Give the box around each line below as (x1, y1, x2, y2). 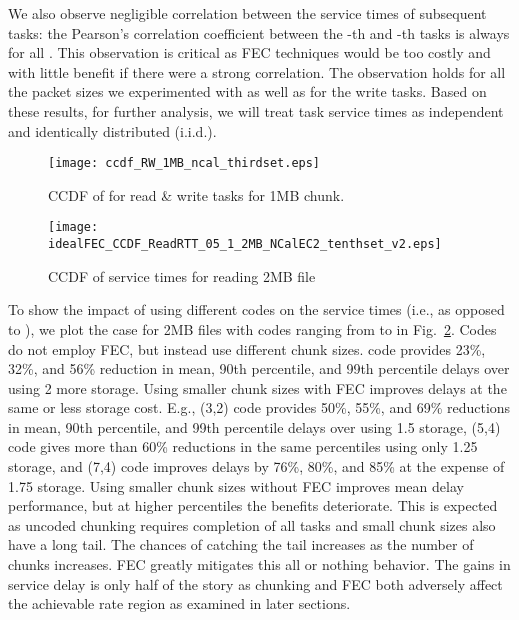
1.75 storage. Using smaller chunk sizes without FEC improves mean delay (8, 475, 464, 496)
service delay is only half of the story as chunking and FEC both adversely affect (8, 573, 503, 594)
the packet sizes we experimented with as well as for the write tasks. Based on (8, 81, 487, 102)
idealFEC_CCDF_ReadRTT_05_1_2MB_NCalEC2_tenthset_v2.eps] (48, 237, 442, 252)
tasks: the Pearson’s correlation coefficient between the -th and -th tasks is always (8, 22, 510, 43)
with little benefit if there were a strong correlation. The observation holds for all (8, 61, 506, 82)
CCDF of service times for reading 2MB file (48, 265, 316, 286)
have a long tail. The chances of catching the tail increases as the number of (8, 534, 474, 555)
